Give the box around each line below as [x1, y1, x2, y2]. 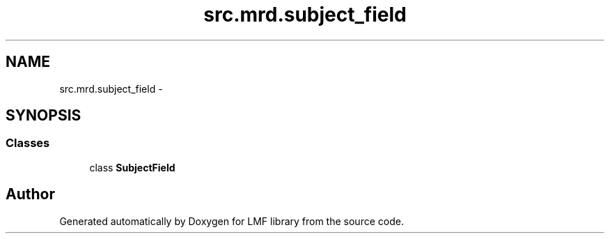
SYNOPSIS [6, 107, 81, 125]
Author [6, 185, 55, 203]
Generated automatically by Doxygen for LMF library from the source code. [59, 215, 404, 227]
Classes [6, 136, 50, 151]
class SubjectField [89, 161, 175, 174]
